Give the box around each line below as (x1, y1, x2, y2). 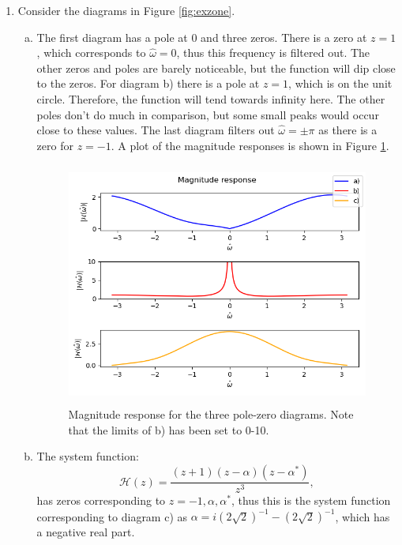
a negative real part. (36, 524, 135, 540)
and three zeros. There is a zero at (201, 28, 367, 45)
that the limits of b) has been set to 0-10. (68, 421, 269, 438)
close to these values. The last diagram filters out (36, 122, 275, 138)
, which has (335, 508, 390, 524)
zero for (36, 137, 73, 153)
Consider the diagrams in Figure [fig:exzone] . (17, 2, 235, 18)
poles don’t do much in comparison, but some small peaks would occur (36, 106, 379, 122)
